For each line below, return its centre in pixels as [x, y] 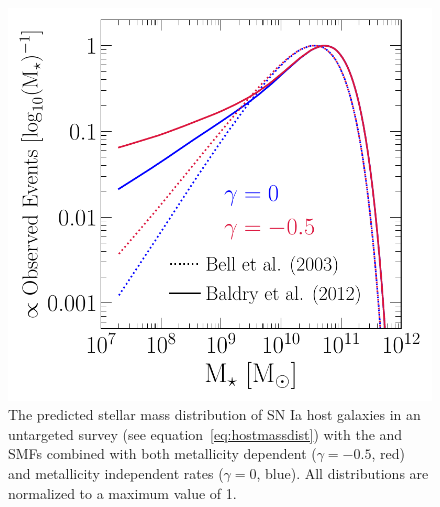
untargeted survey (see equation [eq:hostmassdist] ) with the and [205, 433]
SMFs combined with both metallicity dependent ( [162, 453]
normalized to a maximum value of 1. [122, 492]
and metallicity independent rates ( [116, 472]
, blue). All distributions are [342, 472]
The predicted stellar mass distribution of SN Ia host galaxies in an [214, 414]
